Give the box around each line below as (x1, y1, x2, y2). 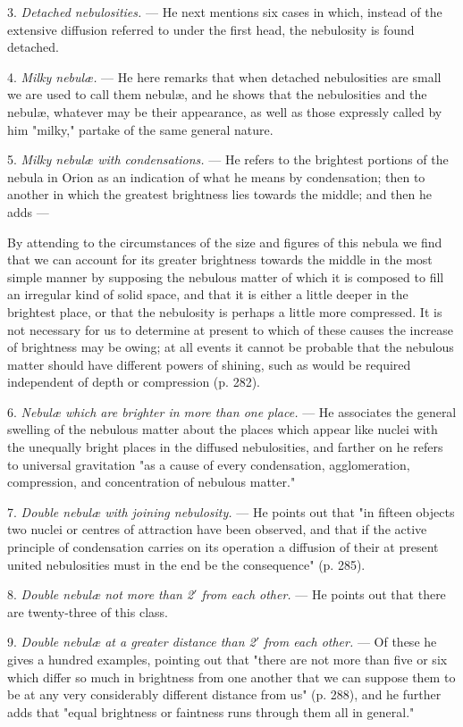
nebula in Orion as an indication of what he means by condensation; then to (7, 167, 425, 186)
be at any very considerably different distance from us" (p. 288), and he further (7, 685, 442, 704)
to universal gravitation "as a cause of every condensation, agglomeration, (7, 455, 410, 473)
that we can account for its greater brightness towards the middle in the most (7, 250, 433, 269)
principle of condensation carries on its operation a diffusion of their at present (7, 538, 439, 556)
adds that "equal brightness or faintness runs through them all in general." (7, 702, 415, 721)
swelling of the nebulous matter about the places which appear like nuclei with (7, 420, 438, 439)
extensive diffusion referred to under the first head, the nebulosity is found (7, 20, 415, 38)
